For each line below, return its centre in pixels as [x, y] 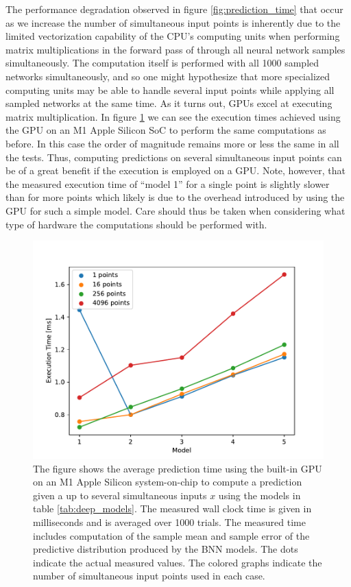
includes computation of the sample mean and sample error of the [171, 535]
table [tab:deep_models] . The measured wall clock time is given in [172, 508]
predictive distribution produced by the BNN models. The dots [166, 549]
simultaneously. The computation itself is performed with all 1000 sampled [162, 63]
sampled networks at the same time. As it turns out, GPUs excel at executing [169, 103]
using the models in [259, 495]
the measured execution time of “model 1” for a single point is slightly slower [168, 183]
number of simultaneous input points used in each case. [149, 576]
